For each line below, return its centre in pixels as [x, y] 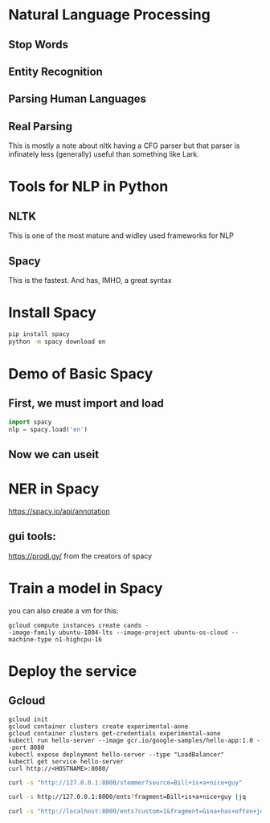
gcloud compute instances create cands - [79, 625]
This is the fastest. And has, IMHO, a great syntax [90, 280]
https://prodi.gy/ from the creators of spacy [80, 555]
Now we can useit [53, 454]
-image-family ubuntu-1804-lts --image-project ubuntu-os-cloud [118, 633]
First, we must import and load [86, 403]
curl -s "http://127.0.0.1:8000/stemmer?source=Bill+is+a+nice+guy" [125, 782]
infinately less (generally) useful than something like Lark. [104, 154]
